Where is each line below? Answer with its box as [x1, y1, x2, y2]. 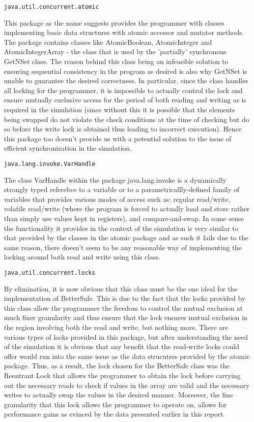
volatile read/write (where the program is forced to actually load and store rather [4, 203, 250, 214]
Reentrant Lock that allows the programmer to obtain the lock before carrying [4, 370, 241, 380]
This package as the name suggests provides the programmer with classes [4, 17, 225, 28]
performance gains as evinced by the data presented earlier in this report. [4, 409, 225, 419]
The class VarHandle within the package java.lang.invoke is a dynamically [4, 174, 226, 185]
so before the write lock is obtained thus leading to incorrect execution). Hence [4, 124, 242, 134]
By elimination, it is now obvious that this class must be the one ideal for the [4, 283, 238, 293]
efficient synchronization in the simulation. [4, 143, 132, 153]
